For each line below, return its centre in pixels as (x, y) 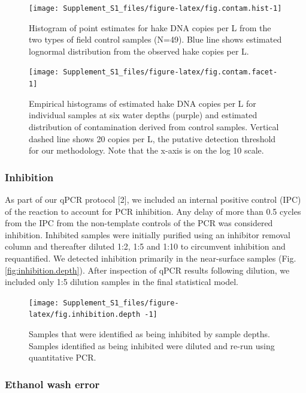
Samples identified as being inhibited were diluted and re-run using (152, 345)
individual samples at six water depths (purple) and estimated (143, 115)
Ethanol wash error (52, 384)
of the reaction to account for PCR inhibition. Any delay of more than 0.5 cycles (153, 211)
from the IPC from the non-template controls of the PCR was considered (139, 223)
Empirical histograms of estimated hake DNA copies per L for (143, 103)
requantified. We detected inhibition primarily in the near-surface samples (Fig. (151, 258)
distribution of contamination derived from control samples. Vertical (154, 126)
